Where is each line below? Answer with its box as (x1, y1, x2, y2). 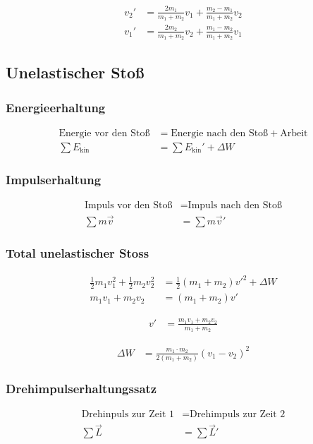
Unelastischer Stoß (6, 61, 145, 83)
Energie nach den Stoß (171, 128, 269, 138)
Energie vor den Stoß (59, 128, 150, 138)
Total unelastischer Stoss (6, 244, 149, 262)
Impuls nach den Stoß (188, 200, 283, 211)
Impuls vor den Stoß (84, 200, 173, 211)
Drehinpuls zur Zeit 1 (81, 409, 175, 420)
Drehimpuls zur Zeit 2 (190, 409, 286, 420)
